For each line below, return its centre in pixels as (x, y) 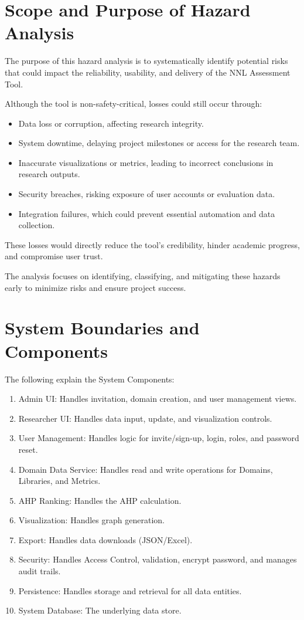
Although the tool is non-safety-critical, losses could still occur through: (134, 104)
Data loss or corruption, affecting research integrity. (111, 123)
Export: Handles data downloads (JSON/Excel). (105, 539)
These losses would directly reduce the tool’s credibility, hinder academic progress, (152, 244)
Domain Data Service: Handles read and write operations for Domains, (146, 469)
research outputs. (49, 174)
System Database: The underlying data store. (100, 610)
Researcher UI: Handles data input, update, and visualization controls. (145, 418)
